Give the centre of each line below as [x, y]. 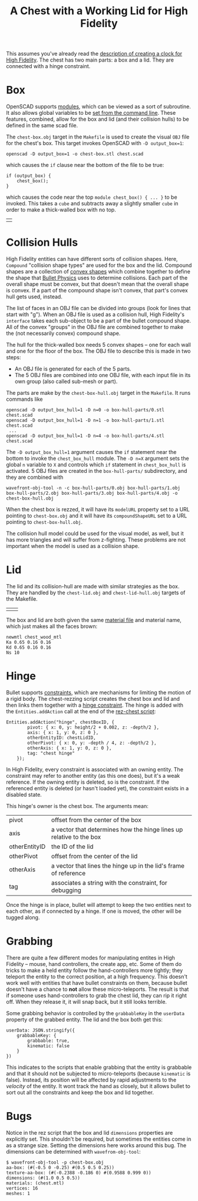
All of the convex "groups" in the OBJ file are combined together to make [95, 327]
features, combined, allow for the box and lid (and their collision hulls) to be [98, 119]
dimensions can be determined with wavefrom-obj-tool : [74, 1151]
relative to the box [76, 837]
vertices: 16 [22, 1188]
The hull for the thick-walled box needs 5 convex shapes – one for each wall [99, 345]
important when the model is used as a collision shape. [73, 546]
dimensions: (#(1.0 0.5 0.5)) [43, 1178]
